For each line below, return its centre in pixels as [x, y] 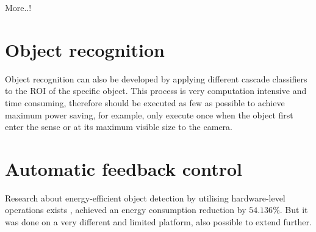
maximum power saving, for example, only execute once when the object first [149, 114]
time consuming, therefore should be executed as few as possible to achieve [145, 102]
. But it [294, 210]
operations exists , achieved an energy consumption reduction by [126, 210]
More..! [18, 7]
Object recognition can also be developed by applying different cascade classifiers [156, 78]
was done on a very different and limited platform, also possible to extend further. [158, 222]
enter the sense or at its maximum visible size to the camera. [119, 127]
